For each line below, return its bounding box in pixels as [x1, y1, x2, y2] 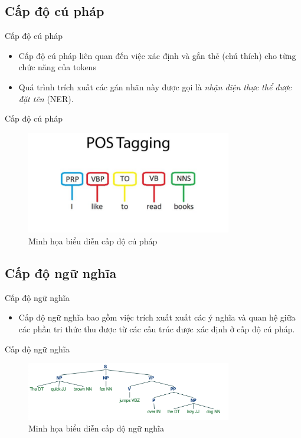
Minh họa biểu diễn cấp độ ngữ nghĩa [28, 422, 164, 434]
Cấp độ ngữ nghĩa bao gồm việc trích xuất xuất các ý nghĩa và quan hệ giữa [18, 311, 296, 323]
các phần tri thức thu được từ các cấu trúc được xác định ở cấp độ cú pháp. [18, 322, 295, 335]
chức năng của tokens [18, 61, 96, 73]
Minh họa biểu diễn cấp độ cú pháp [28, 234, 158, 247]
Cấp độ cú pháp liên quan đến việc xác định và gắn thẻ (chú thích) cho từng [18, 49, 296, 61]
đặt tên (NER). [18, 92, 74, 104]
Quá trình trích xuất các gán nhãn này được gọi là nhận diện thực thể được [18, 80, 292, 93]
